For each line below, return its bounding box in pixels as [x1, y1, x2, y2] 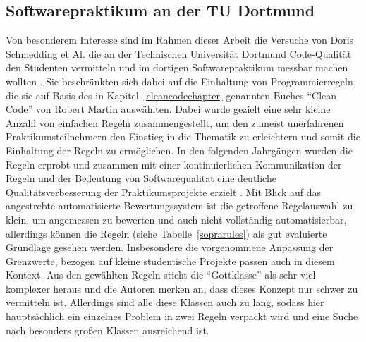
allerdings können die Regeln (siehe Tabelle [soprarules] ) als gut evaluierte [6, 226, 327, 240]
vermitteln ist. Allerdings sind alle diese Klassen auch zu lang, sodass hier [6, 295, 324, 310]
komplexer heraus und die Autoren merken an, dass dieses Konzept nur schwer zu [6, 281, 358, 295]
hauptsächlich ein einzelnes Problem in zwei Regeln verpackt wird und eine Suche [6, 309, 358, 324]
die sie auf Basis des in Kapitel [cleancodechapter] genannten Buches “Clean [6, 87, 337, 102]
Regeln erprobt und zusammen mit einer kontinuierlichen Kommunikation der [6, 157, 342, 171]
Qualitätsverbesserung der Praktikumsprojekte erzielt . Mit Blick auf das [6, 184, 322, 199]
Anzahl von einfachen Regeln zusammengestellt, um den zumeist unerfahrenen [6, 115, 344, 130]
